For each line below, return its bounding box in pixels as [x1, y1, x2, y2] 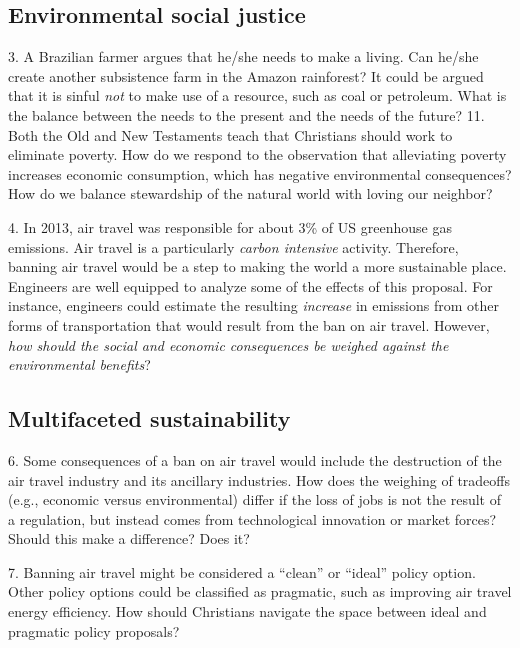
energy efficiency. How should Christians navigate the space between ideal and [8, 601, 487, 622]
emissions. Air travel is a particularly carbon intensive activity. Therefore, [8, 236, 459, 257]
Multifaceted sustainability [8, 403, 291, 434]
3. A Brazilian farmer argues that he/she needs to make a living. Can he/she [8, 46, 479, 67]
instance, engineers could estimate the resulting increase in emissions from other [8, 295, 499, 316]
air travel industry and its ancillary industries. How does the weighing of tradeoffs [8, 469, 510, 490]
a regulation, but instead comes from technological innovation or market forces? [8, 508, 497, 529]
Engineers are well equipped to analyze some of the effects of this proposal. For [8, 275, 493, 296]
